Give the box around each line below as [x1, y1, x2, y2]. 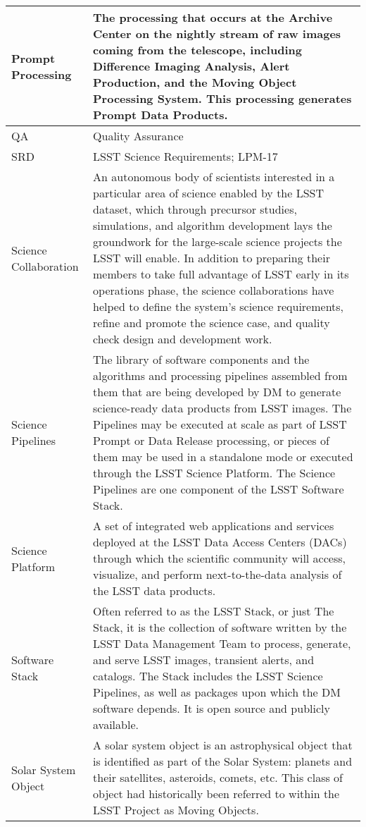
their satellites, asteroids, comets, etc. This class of [93, 769, 343, 785]
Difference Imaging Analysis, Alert [93, 58, 290, 74]
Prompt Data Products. [93, 106, 228, 123]
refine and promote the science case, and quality [93, 314, 330, 331]
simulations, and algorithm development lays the [93, 217, 332, 233]
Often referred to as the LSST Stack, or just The [93, 603, 334, 619]
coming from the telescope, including [93, 42, 302, 58]
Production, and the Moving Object [93, 74, 297, 90]
